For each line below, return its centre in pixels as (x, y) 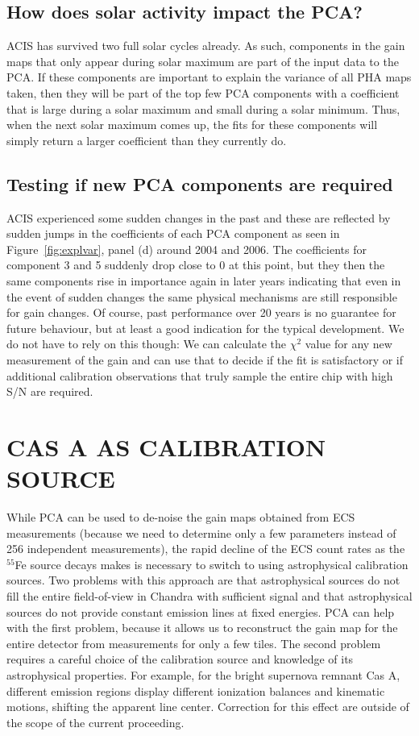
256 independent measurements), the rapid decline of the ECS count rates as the (206, 549)
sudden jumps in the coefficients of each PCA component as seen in (173, 233)
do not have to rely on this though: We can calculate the (147, 344)
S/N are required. (50, 391)
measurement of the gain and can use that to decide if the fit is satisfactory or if (205, 359)
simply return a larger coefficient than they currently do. (147, 140)
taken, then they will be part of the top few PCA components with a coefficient (203, 92)
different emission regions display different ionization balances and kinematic (196, 690)
